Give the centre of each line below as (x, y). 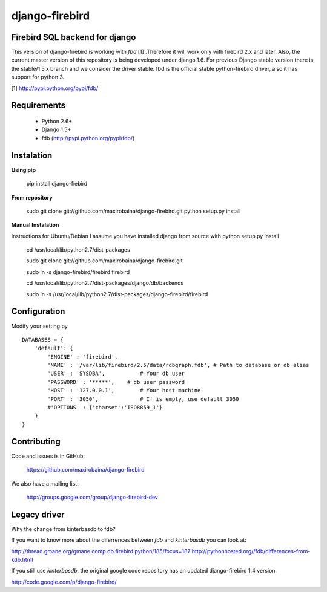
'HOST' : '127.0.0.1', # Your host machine (124, 391)
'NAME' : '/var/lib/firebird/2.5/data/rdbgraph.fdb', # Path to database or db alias (178, 365)
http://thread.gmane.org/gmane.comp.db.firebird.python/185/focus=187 (101, 551)
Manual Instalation (35, 225)
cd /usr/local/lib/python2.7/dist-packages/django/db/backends (105, 283)
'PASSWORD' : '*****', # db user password (116, 382)
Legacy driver (38, 514)
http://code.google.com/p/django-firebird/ (64, 582)
